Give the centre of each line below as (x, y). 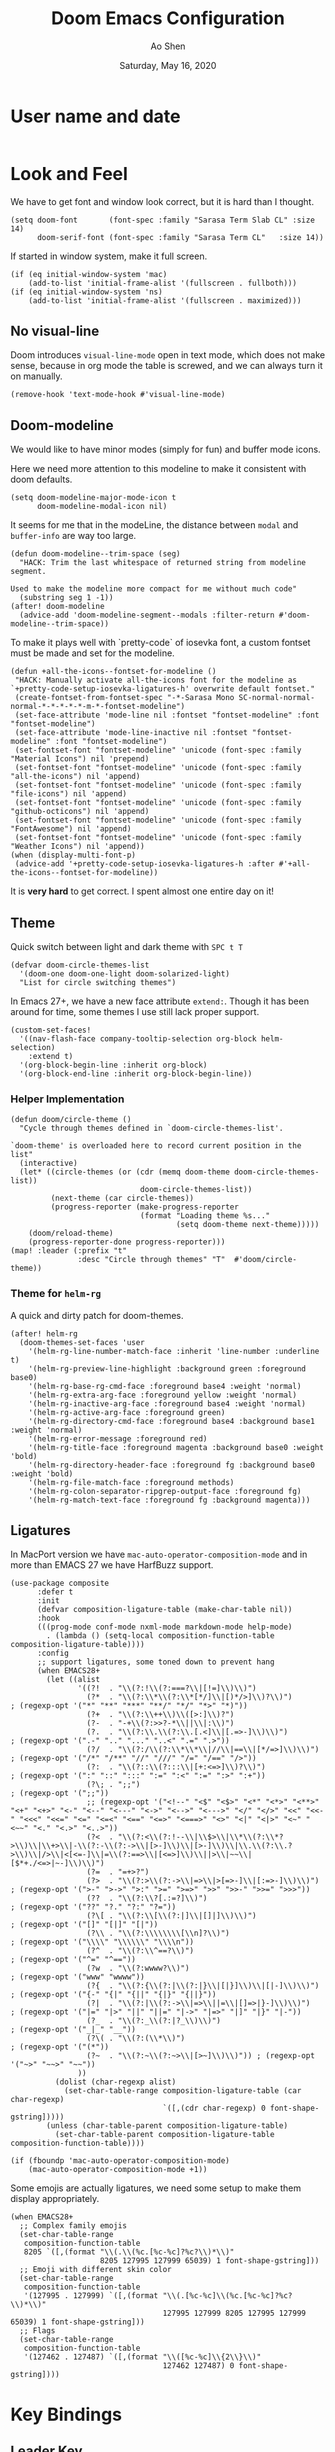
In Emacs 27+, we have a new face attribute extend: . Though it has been (160, 1001)
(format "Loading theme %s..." (205, 1216)
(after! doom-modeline (57, 607)
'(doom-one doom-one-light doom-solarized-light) (124, 974)
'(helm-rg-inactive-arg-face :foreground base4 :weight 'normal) (167, 1403)
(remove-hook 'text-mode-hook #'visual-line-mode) (118, 395)
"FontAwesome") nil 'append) (71, 829)
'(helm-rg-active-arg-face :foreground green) (127, 1412)
